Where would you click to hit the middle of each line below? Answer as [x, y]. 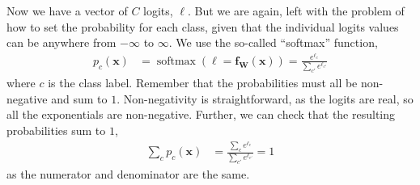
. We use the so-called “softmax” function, [273, 42]
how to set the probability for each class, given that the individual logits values [203, 26]
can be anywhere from [62, 42]
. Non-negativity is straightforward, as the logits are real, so [265, 98]
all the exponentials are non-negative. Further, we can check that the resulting [201, 114]
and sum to [79, 98]
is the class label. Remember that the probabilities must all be [203, 83]
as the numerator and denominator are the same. [128, 173]
